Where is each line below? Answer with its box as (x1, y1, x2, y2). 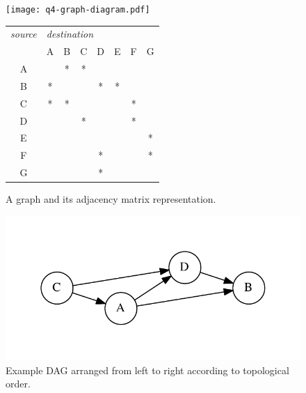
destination (46, 26, 94, 41)
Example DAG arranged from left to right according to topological (6, 362, 289, 377)
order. (6, 376, 31, 391)
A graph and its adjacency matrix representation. (6, 192, 216, 206)
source (10, 26, 37, 41)
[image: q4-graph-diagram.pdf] (6, 5, 150, 15)
